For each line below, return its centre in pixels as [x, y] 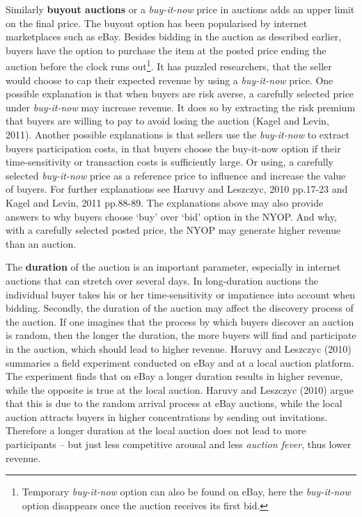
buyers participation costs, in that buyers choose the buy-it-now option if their [173, 148]
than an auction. [41, 243]
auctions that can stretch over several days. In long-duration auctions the [162, 280]
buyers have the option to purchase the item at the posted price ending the [166, 50]
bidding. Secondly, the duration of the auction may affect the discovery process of [180, 308]
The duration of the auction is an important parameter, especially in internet [173, 267]
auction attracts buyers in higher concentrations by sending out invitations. [167, 416]
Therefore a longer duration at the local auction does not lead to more [156, 430]
